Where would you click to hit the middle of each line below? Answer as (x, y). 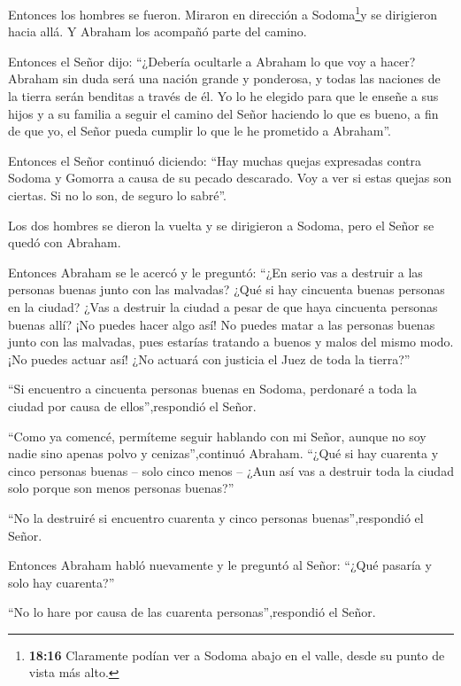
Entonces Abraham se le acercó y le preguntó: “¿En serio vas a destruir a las (215, 272)
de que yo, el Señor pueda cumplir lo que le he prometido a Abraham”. (200, 131)
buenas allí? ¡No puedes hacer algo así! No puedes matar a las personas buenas (222, 324)
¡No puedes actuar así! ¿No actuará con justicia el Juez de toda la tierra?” (209, 359)
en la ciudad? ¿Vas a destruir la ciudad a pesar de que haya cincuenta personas (223, 306)
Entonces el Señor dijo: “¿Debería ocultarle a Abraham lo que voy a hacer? (212, 61)
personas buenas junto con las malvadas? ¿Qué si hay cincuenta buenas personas (227, 289)
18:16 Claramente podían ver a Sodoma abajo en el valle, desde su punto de (237, 655)
